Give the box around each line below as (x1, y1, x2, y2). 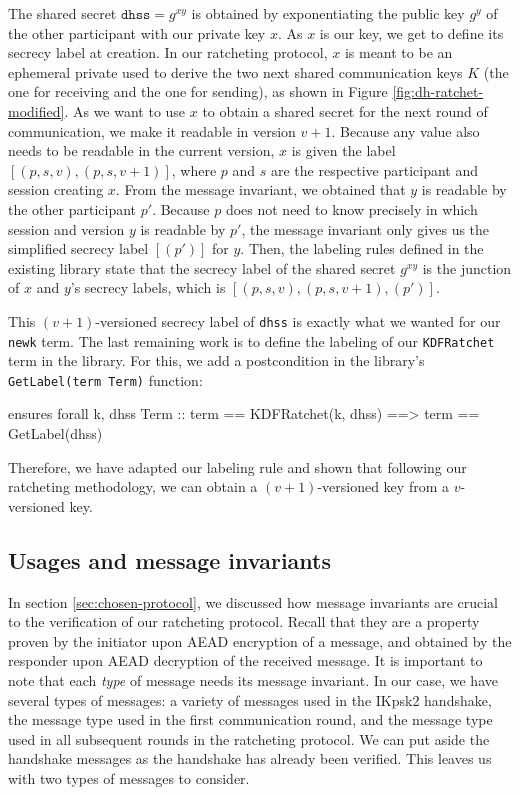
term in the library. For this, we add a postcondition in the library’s (8, 350, 425, 371)
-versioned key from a (317, 476, 449, 497)
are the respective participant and (270, 159, 479, 180)
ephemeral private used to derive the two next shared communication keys (8, 61, 463, 82)
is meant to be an (344, 42, 453, 63)
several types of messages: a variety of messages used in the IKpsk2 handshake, (8, 689, 492, 710)
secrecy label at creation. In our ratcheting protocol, (8, 42, 328, 63)
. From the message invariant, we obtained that (115, 179, 406, 200)
